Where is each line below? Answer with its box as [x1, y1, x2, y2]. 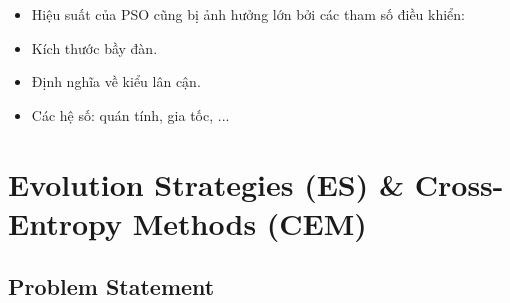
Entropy [8, 202, 123, 243]
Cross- [414, 163, 504, 204]
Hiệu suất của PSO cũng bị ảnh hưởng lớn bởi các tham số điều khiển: [31, 4, 466, 24]
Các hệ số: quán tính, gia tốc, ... [31, 104, 230, 125]
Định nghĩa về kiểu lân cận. [31, 71, 201, 92]
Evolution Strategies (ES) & [8, 163, 405, 204]
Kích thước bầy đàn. [31, 37, 158, 58]
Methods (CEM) [132, 202, 367, 243]
